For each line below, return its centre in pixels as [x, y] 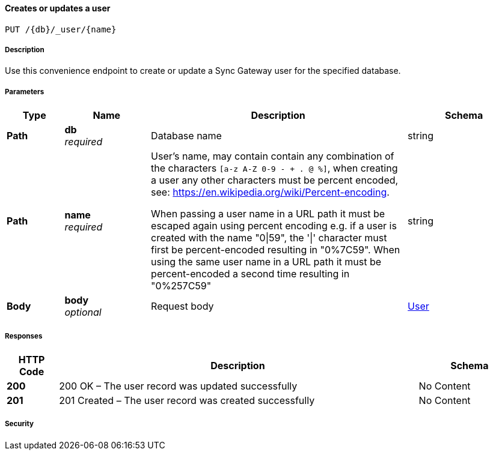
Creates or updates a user [58, 8]
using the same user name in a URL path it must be [266, 262]
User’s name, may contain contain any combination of [273, 156]
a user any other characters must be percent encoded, [275, 180]
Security [19, 424]
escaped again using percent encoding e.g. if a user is [274, 226]
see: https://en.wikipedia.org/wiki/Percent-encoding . [270, 192]
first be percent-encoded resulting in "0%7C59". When [276, 250]
